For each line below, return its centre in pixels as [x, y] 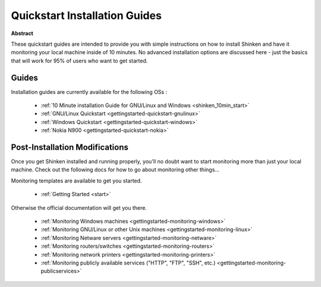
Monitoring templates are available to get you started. [76, 181]
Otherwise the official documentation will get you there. [79, 207]
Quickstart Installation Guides [86, 15]
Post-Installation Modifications [70, 147]
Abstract [22, 33]
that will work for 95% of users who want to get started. [79, 61]
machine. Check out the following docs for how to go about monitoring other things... [115, 170]
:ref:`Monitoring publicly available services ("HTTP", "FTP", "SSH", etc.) [128, 263]
